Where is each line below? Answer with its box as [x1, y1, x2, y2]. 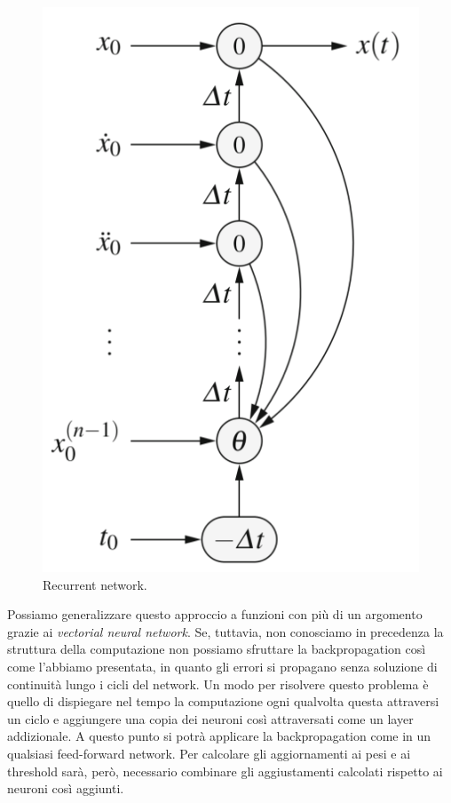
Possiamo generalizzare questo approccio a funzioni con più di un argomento [7, 605, 423, 624]
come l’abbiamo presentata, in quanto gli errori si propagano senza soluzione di [7, 656, 438, 675]
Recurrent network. [43, 575, 147, 593]
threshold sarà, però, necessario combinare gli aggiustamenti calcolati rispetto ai [7, 761, 443, 780]
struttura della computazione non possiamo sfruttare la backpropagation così [7, 640, 426, 658]
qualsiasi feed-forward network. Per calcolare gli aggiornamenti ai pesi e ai [7, 743, 411, 762]
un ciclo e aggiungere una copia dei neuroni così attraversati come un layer [7, 709, 414, 727]
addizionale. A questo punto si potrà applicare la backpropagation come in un [7, 727, 431, 745]
